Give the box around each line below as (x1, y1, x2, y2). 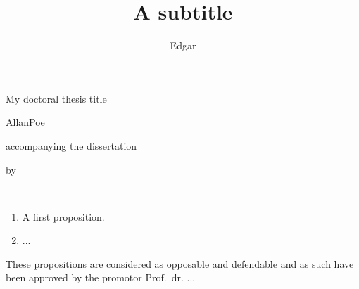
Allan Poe (6, 115, 45, 129)
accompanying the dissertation (6, 138, 137, 153)
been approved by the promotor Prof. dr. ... (6, 270, 196, 285)
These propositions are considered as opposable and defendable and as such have (6, 256, 354, 271)
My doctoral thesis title (6, 91, 107, 105)
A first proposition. (22, 209, 105, 224)
